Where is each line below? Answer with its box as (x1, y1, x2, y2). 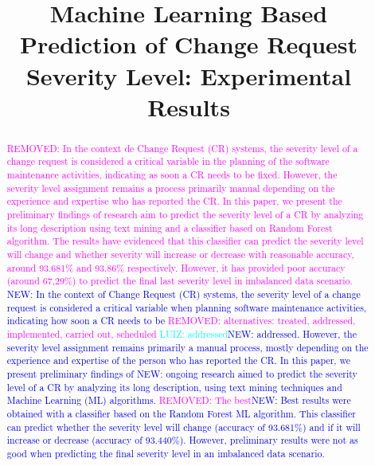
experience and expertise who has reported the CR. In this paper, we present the (6, 194, 342, 208)
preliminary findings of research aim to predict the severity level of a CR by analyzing (6, 208, 364, 221)
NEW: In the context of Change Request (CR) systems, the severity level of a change (6, 287, 361, 300)
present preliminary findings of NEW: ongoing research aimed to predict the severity (6, 366, 357, 380)
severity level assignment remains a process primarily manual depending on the (6, 181, 335, 194)
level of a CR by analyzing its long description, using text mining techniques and (6, 380, 342, 394)
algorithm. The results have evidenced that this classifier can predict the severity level (6, 234, 364, 248)
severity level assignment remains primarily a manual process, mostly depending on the (6, 340, 369, 354)
